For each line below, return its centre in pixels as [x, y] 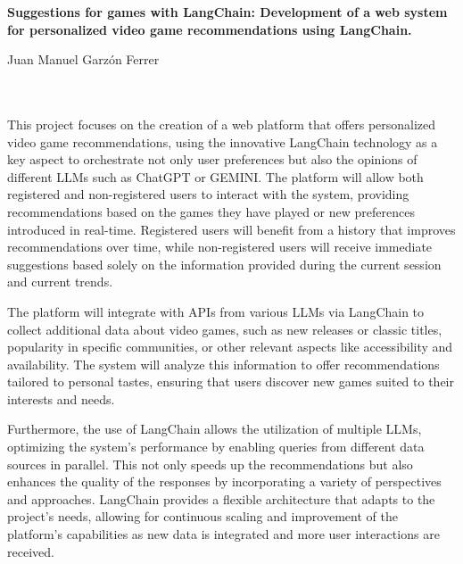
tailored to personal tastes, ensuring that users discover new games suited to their [231, 382]
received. [31, 551]
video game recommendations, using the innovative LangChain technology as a [223, 141]
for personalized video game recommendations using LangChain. [210, 29]
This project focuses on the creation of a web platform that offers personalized [222, 124]
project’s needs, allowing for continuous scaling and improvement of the [203, 516]
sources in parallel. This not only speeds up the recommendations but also [210, 464]
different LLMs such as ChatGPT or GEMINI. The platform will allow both [215, 176]
